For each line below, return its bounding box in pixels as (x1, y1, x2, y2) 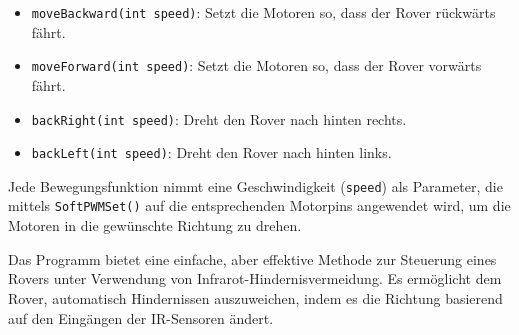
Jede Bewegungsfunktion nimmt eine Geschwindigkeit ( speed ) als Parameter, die (8, 175, 503, 196)
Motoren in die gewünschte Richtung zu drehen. (8, 215, 302, 236)
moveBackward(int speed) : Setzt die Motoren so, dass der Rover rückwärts (31, 2, 496, 22)
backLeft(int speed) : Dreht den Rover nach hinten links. (31, 142, 392, 163)
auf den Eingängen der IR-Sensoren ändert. (8, 307, 274, 328)
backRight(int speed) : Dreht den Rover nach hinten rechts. (31, 108, 407, 129)
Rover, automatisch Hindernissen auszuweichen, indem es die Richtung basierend (8, 287, 503, 308)
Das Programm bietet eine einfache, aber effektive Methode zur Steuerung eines (8, 248, 497, 269)
